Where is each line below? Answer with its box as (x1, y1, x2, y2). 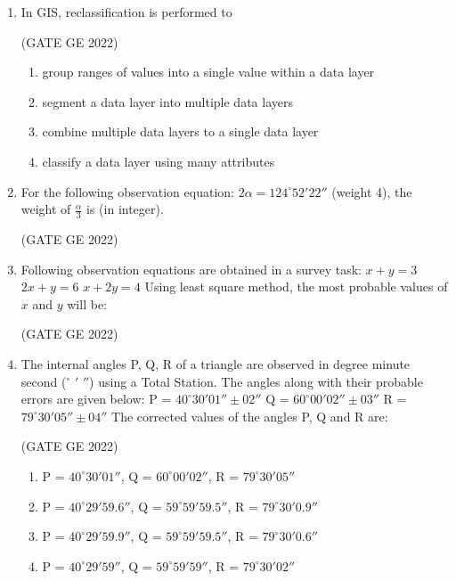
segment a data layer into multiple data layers (42, 92, 293, 110)
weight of (20, 200, 71, 218)
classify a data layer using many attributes (42, 151, 275, 170)
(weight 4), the (331, 182, 412, 200)
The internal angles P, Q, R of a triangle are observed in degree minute (20, 354, 411, 372)
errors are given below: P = (20, 389, 172, 408)
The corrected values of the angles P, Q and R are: (111, 406, 388, 425)
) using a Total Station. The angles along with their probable (89, 372, 423, 390)
